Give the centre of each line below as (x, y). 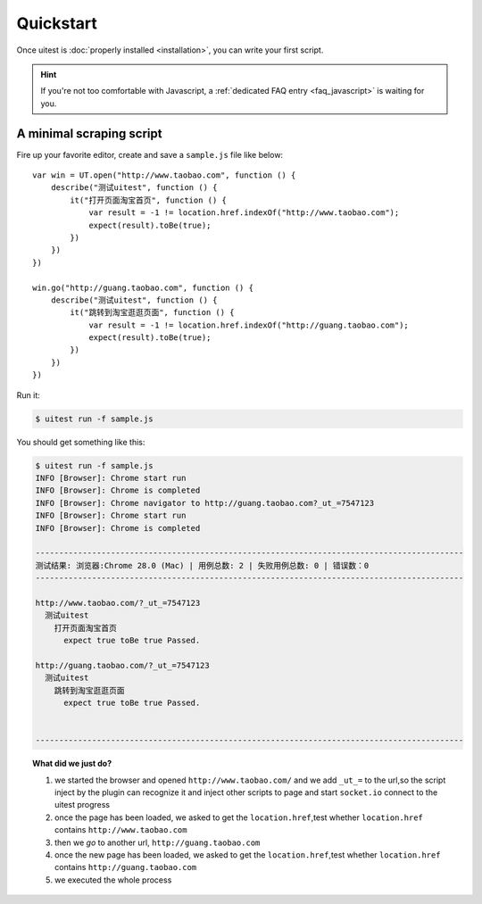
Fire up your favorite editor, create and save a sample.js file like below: (150, 154)
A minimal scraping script (89, 133)
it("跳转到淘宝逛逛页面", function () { (153, 313)
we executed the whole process (113, 880)
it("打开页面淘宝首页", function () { (149, 200)
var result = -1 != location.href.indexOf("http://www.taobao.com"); (244, 213)
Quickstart (57, 23)
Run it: (28, 395)
